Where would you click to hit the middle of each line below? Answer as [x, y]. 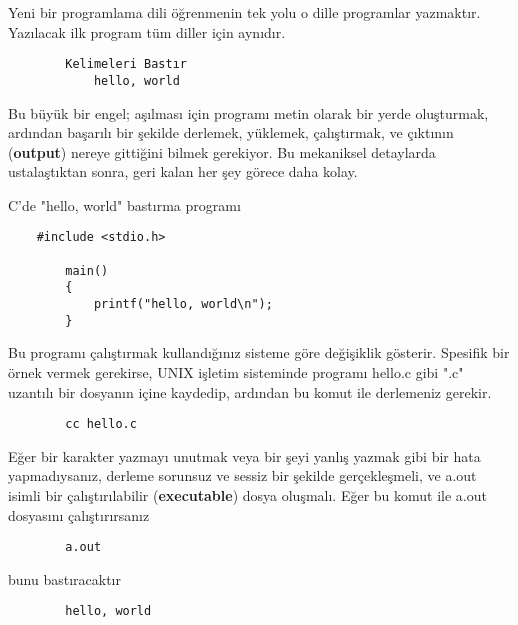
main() [87, 270]
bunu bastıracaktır [64, 578]
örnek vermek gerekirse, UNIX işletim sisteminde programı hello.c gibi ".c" [236, 372]
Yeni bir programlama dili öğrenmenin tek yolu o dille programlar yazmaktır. [244, 12]
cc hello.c [101, 424]
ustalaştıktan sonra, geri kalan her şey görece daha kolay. [183, 171]
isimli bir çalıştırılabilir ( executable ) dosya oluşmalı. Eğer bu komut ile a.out [247, 495]
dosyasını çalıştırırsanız [79, 514]
